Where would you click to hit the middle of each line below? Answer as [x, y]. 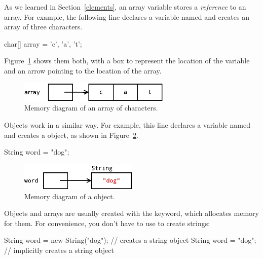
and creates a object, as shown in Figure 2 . [71, 135]
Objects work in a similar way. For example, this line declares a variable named [127, 125]
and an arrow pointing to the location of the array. [83, 70]
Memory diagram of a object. [70, 196]
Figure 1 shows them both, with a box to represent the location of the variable [127, 61]
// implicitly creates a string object [59, 250]
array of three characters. [43, 27]
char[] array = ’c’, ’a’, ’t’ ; [43, 43]
